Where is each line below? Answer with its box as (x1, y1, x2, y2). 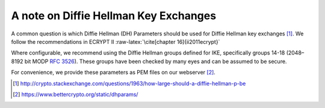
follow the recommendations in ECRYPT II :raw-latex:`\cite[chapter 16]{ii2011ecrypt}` (11, 38, 220, 45)
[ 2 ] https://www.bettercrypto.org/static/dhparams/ (13, 91, 138, 98)
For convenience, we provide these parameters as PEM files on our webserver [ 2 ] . (11, 69, 216, 76)
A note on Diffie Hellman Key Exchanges (11, 9, 217, 22)
